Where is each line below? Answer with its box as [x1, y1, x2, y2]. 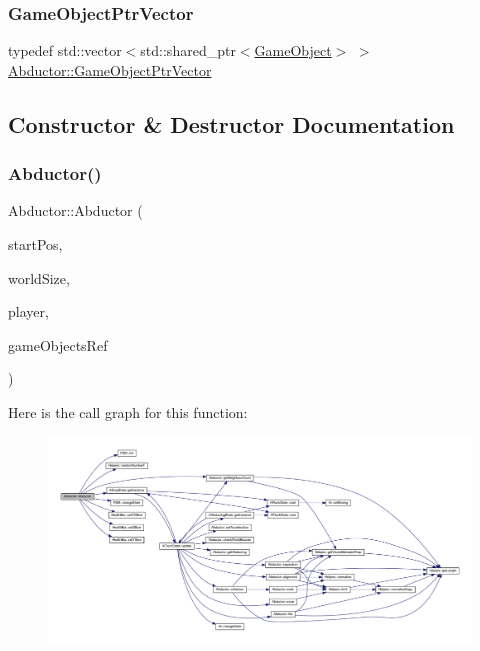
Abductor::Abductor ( [8, 200, 143, 221]
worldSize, [8, 267, 70, 288]
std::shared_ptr [140, 40, 236, 61]
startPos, [8, 234, 63, 254]
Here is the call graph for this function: [8, 401, 248, 422]
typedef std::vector [8, 40, 122, 61]
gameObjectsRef [8, 334, 108, 355]
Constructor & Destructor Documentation [8, 108, 455, 139]
